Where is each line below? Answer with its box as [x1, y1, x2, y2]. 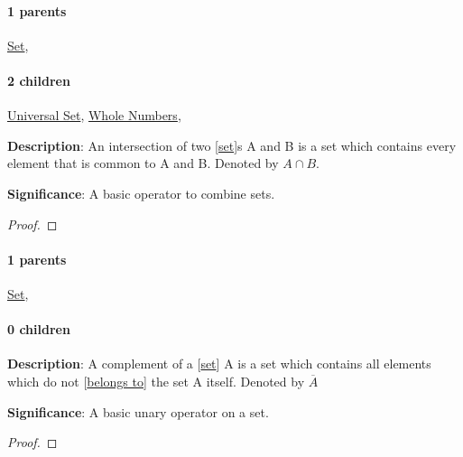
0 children [7, 320, 70, 339]
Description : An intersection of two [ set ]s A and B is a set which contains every [7, 135, 457, 154]
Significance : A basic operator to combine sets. [7, 183, 275, 202]
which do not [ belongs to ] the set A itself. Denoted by [7, 371, 305, 390]
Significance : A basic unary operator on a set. [7, 402, 269, 421]
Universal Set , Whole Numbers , [7, 106, 181, 125]
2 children [7, 70, 70, 89]
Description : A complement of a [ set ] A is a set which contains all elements [7, 354, 431, 373]
